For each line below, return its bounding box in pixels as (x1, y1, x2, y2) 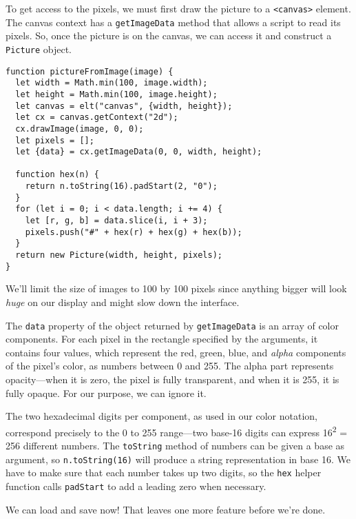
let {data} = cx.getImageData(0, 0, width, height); (15, 147, 262, 157)
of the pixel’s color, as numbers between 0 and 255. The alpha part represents (6, 358, 334, 373)
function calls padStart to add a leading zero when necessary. (6, 479, 266, 493)
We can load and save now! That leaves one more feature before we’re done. (6, 502, 326, 516)
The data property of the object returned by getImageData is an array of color (6, 318, 339, 332)
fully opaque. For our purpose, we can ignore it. (6, 385, 207, 400)
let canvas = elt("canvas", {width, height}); (15, 101, 233, 111)
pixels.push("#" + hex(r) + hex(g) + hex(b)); (25, 227, 242, 237)
